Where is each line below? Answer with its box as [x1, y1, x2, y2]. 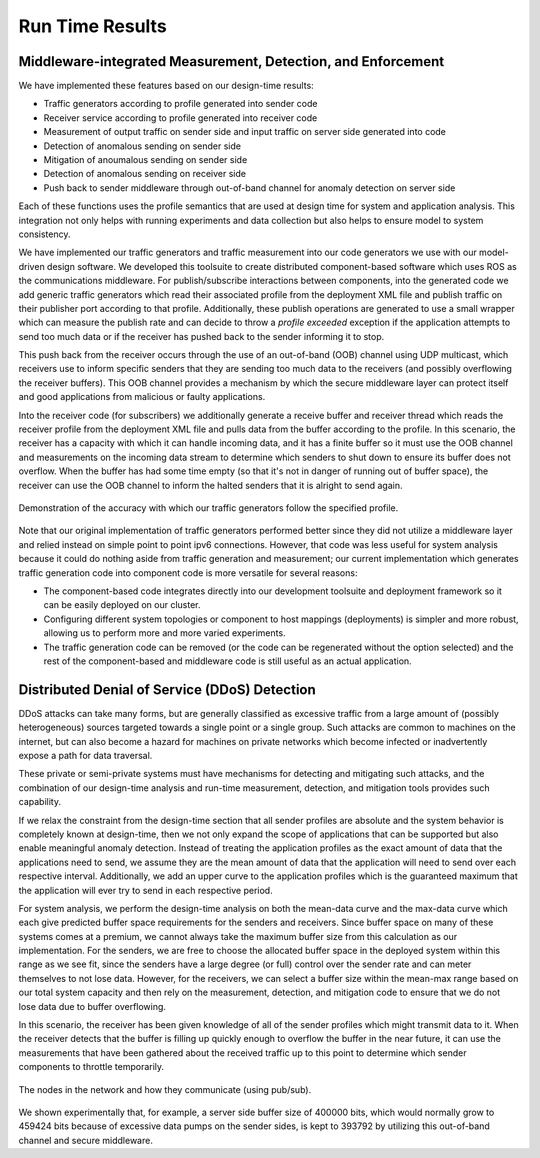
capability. [18, 796, 62, 808]
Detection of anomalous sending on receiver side [43, 168, 247, 180]
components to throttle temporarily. [18, 1061, 165, 1073]
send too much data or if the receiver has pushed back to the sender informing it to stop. [18, 330, 385, 342]
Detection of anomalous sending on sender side [43, 140, 242, 152]
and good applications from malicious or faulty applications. [18, 391, 266, 403]
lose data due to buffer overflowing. [18, 1000, 167, 1012]
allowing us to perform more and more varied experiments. [43, 627, 286, 639]
